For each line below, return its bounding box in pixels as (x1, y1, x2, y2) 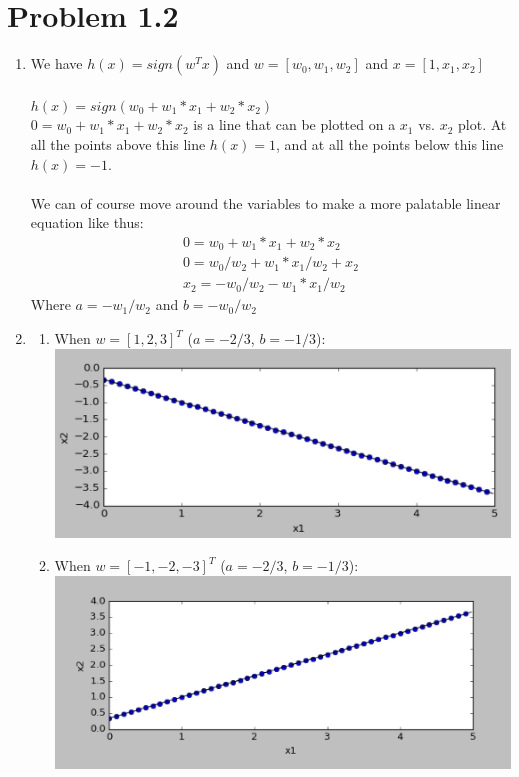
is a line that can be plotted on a (193, 114, 396, 135)
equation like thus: (30, 212, 144, 233)
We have (30, 53, 83, 74)
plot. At (458, 114, 507, 135)
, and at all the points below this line (276, 133, 504, 154)
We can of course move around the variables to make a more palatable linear (30, 192, 501, 213)
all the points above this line (30, 133, 206, 154)
